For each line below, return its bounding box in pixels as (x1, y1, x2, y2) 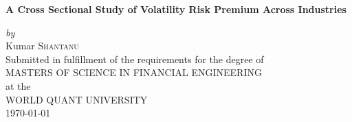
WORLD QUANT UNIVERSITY (5, 92, 148, 106)
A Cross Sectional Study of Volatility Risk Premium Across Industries (5, 2, 346, 16)
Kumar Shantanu (5, 38, 79, 53)
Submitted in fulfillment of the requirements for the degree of (5, 51, 264, 66)
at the (5, 78, 31, 93)
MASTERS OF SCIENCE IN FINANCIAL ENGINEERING (5, 65, 262, 80)
